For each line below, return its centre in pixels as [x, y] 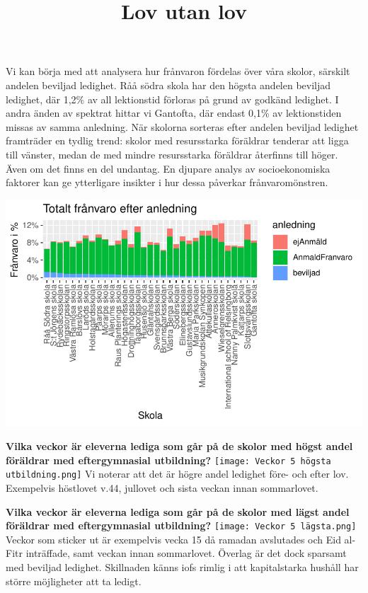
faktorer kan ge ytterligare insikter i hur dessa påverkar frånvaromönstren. [167, 182]
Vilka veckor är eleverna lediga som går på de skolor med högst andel [179, 446]
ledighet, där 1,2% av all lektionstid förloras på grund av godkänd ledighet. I [172, 99]
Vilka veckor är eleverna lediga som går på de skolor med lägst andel [178, 511]
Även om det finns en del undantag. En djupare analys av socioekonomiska [168, 168]
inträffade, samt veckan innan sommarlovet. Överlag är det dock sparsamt [186, 553]
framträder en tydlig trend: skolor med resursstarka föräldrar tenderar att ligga [177, 140]
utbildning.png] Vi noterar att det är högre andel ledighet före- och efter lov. [177, 474]
